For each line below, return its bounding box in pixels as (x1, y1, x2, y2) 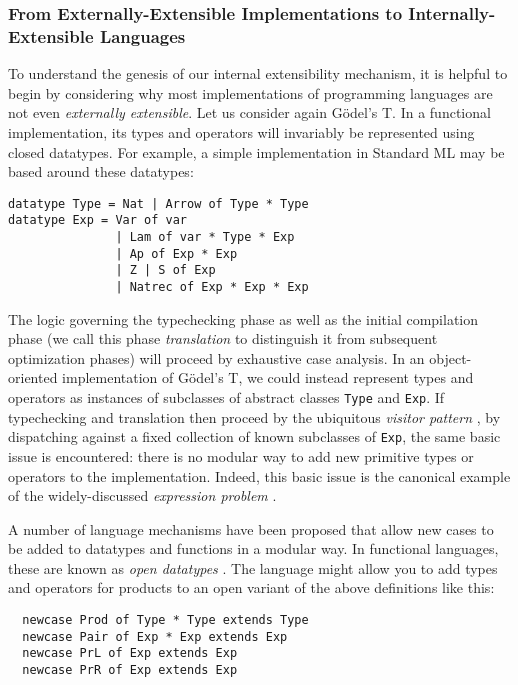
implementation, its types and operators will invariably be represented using (8, 121, 475, 142)
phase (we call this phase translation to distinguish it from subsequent (8, 328, 438, 349)
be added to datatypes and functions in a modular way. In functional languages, (8, 538, 499, 559)
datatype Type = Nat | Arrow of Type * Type (8, 196, 309, 211)
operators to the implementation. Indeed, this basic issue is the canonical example (8, 465, 511, 486)
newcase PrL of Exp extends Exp (22, 646, 238, 661)
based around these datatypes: (8, 161, 194, 182)
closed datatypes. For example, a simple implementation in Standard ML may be (8, 141, 505, 162)
